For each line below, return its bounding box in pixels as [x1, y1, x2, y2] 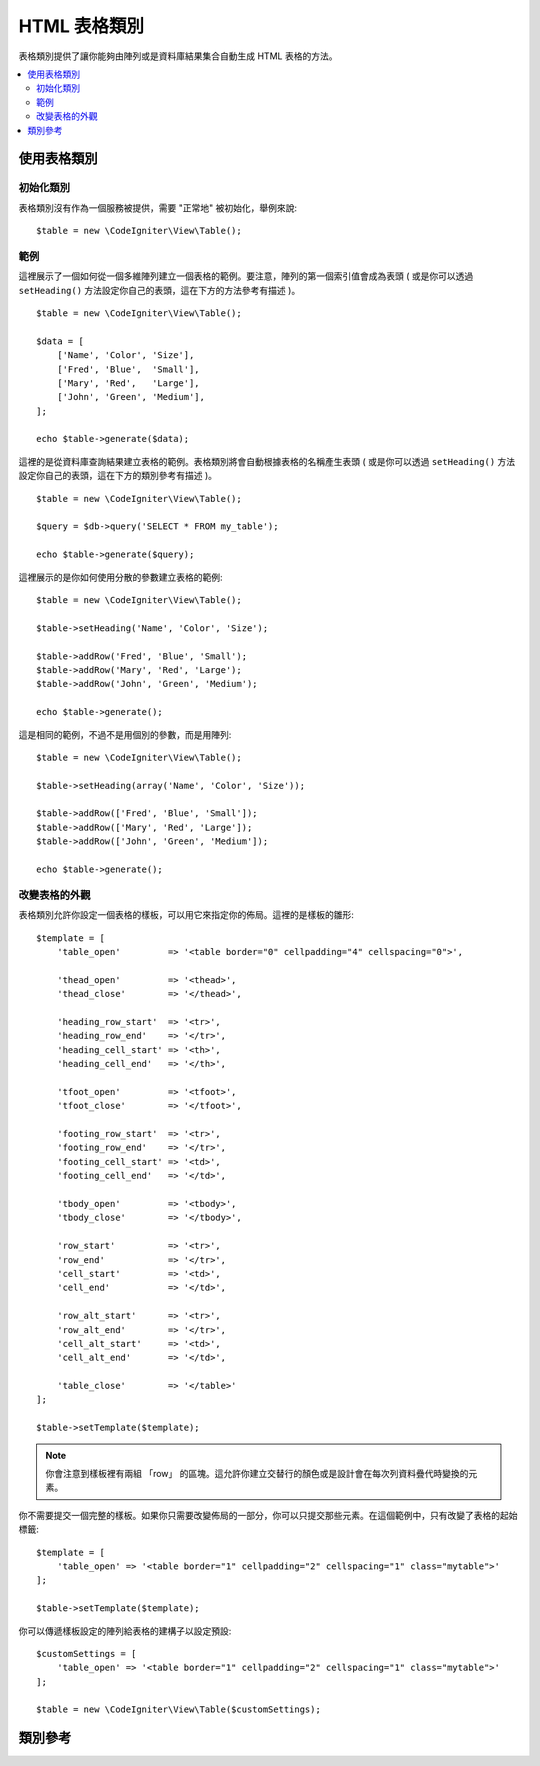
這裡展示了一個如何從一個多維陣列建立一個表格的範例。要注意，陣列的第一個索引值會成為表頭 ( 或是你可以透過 [18, 270, 474, 282]
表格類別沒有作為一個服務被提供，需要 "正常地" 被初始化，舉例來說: [18, 201, 297, 214]
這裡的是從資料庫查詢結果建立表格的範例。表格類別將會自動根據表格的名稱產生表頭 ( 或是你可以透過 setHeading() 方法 [18, 455, 516, 467]
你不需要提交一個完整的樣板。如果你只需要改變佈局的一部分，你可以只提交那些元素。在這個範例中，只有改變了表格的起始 [18, 1509, 518, 1521]
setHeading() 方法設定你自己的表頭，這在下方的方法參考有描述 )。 [18, 284, 301, 296]
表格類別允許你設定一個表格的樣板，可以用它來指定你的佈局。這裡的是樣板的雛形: [18, 909, 355, 921]
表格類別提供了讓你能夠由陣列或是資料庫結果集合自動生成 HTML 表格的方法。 [18, 50, 338, 62]
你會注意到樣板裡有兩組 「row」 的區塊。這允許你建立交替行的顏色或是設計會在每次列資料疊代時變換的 [45, 1468, 469, 1480]
